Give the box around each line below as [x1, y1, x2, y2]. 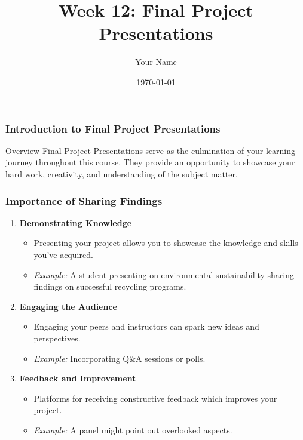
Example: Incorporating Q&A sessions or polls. [33, 352, 206, 364]
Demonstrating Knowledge [19, 216, 132, 229]
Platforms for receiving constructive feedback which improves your [33, 392, 277, 404]
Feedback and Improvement [19, 372, 136, 384]
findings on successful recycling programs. [33, 280, 186, 293]
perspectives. [33, 331, 81, 344]
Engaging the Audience [19, 300, 117, 312]
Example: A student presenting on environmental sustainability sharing [33, 268, 294, 281]
